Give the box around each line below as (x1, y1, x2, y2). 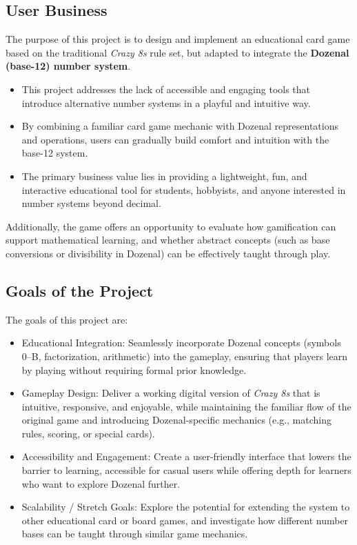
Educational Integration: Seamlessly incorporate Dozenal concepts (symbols (21, 335, 341, 350)
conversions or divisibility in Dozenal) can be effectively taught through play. (6, 246, 331, 260)
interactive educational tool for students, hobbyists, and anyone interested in (21, 182, 346, 197)
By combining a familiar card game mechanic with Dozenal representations (21, 119, 338, 133)
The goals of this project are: (6, 312, 128, 326)
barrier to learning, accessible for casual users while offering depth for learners (21, 463, 351, 477)
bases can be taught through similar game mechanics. (21, 526, 248, 541)
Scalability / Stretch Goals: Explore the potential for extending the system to (21, 499, 350, 514)
